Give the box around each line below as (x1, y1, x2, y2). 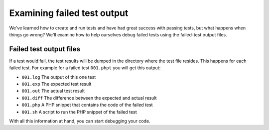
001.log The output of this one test (21, 74, 96, 80)
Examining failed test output (9, 7, 129, 18)
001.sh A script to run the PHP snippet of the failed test (21, 109, 137, 115)
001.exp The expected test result (21, 81, 92, 87)
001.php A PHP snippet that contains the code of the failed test (21, 102, 153, 108)
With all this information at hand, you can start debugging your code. (9, 118, 150, 124)
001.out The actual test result (21, 88, 85, 94)
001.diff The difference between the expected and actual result (21, 95, 157, 101)
